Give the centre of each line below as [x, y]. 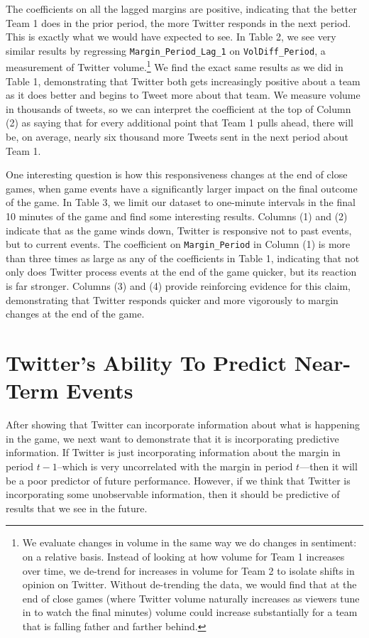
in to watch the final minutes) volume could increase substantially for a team [190, 612]
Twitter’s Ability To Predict [146, 363]
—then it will [329, 466]
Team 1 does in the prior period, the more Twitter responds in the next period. [178, 22]
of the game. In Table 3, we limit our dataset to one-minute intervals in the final [181, 202]
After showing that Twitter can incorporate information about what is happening [183, 425]
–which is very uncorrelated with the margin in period [175, 466]
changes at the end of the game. [75, 314]
